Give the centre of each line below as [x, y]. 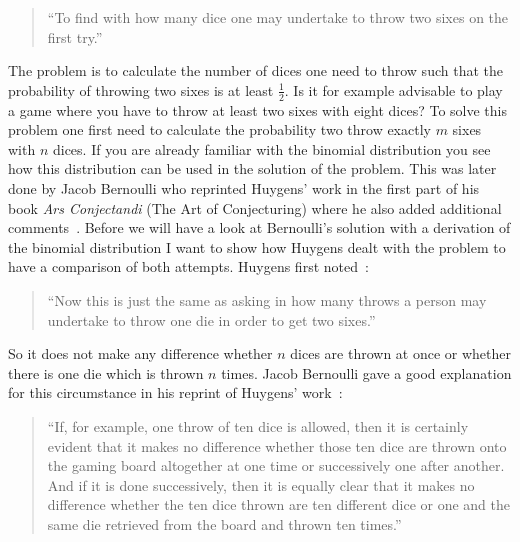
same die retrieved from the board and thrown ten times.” [224, 523]
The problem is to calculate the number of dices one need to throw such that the [255, 70]
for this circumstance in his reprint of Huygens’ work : [175, 392]
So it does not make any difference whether [140, 353]
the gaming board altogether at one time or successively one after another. [276, 465]
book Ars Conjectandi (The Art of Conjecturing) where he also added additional [255, 207]
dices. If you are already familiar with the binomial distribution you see [271, 148]
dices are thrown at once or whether [401, 353]
